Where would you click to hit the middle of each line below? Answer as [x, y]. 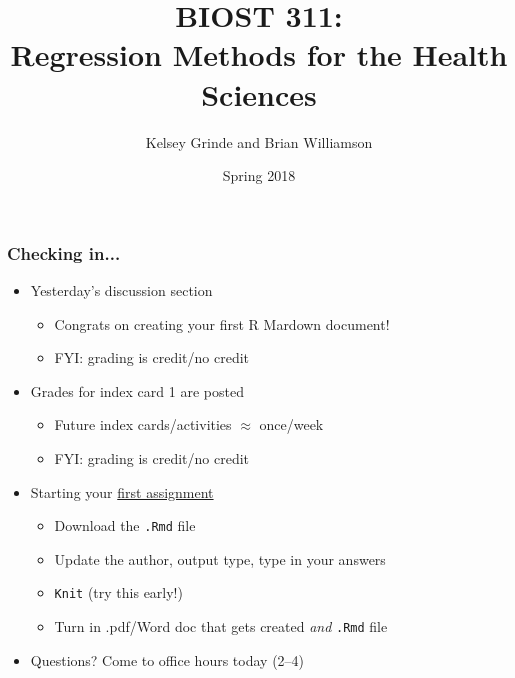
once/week [291, 424]
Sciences [259, 93]
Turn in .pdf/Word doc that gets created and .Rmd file [221, 626]
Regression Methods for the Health [259, 54]
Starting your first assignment [122, 491]
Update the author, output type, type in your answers [220, 558]
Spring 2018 [259, 175]
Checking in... [64, 252]
